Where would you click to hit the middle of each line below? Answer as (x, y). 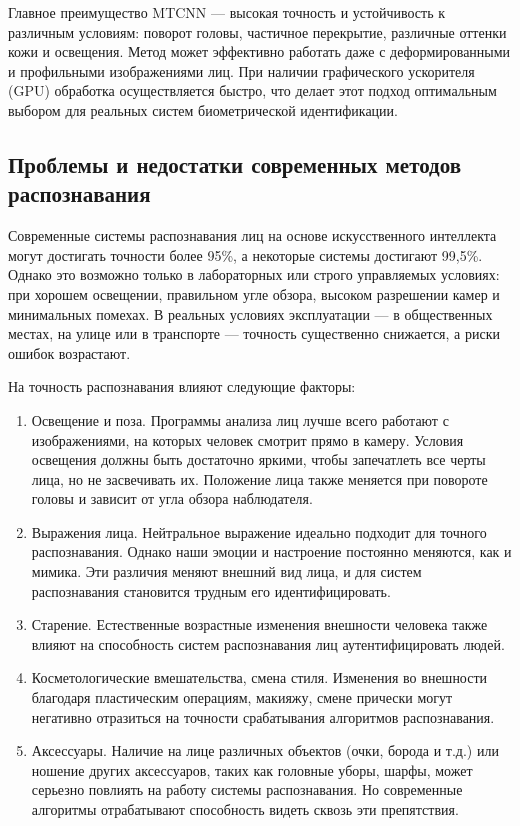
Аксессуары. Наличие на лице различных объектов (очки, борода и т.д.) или (265, 750)
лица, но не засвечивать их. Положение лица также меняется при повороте (259, 478)
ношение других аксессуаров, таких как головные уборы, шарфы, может (252, 769)
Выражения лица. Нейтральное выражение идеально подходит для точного (259, 531)
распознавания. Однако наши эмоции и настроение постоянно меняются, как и (271, 551)
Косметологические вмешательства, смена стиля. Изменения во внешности (259, 677)
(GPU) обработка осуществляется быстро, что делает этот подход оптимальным (252, 90)
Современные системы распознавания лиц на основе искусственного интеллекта (252, 235)
